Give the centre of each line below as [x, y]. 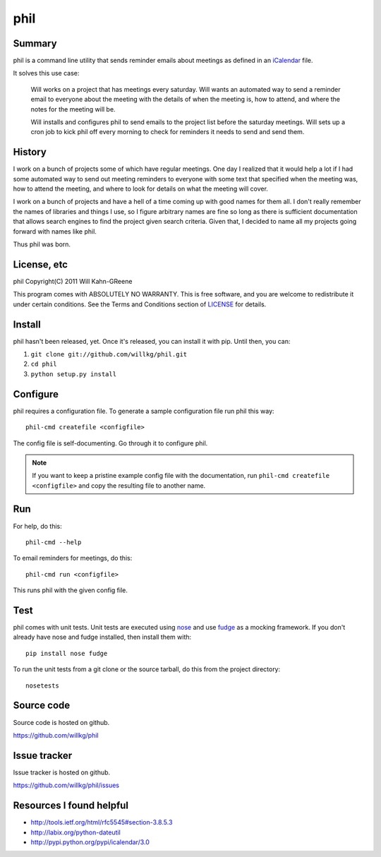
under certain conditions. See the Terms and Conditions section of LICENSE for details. [140, 304]
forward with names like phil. [55, 231]
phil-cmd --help [54, 542]
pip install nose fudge [67, 653]
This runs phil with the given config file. [71, 590]
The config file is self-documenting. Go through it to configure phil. [110, 443]
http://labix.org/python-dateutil [76, 832]
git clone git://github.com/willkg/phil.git [109, 354]
